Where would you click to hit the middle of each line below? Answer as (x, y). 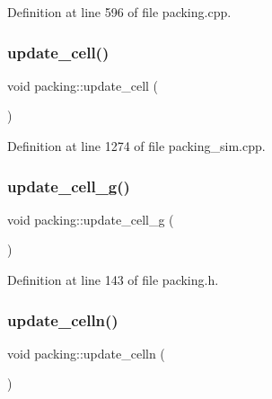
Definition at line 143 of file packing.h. (113, 279)
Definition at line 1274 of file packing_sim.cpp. (136, 146)
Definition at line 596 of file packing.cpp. (119, 12)
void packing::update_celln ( (86, 353)
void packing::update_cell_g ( (91, 219)
